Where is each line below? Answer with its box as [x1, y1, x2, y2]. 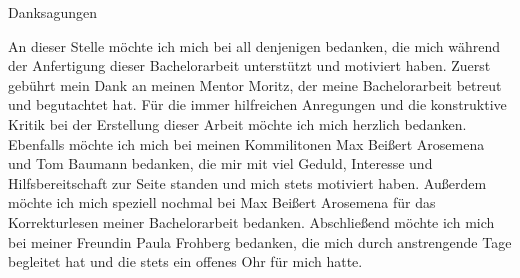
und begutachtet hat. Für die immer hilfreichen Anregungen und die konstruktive [8, 94, 507, 115]
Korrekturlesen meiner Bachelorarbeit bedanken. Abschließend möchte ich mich [8, 211, 495, 232]
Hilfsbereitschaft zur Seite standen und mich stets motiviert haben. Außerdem [8, 172, 487, 193]
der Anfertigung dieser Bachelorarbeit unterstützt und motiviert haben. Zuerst [8, 55, 491, 76]
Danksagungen [8, 2, 97, 22]
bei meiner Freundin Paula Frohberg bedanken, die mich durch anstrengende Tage [8, 231, 512, 252]
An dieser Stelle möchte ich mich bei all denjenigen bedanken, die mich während [8, 35, 501, 56]
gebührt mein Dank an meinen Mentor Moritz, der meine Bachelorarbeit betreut [8, 74, 502, 95]
